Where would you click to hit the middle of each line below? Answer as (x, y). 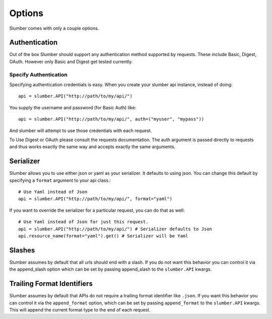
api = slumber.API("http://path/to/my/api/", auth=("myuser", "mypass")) (111, 119)
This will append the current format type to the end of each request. (80, 309)
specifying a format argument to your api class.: (60, 180)
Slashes (22, 250)
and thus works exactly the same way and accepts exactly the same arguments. (92, 147)
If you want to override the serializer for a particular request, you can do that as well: (97, 210)
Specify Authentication (38, 75)
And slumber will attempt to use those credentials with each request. (81, 131)
